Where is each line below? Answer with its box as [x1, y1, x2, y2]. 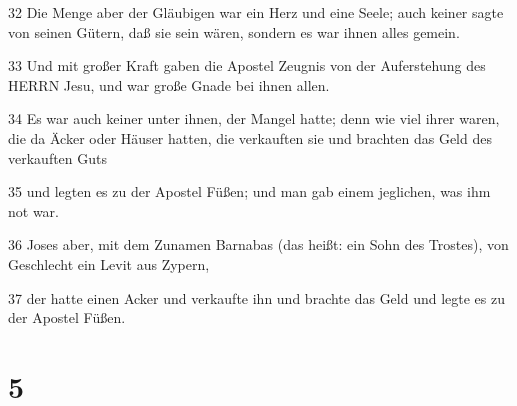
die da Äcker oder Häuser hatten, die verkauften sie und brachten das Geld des [8, 127, 492, 148]
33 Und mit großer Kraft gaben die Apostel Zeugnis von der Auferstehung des [8, 55, 486, 76]
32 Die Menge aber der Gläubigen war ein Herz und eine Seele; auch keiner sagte [8, 2, 504, 22]
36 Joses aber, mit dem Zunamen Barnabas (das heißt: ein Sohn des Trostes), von [8, 234, 509, 255]
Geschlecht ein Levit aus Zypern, [8, 253, 210, 274]
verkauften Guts [8, 147, 108, 168]
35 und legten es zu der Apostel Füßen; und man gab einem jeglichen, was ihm [8, 181, 491, 202]
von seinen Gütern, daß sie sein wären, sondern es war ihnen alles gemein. [8, 21, 460, 42]
